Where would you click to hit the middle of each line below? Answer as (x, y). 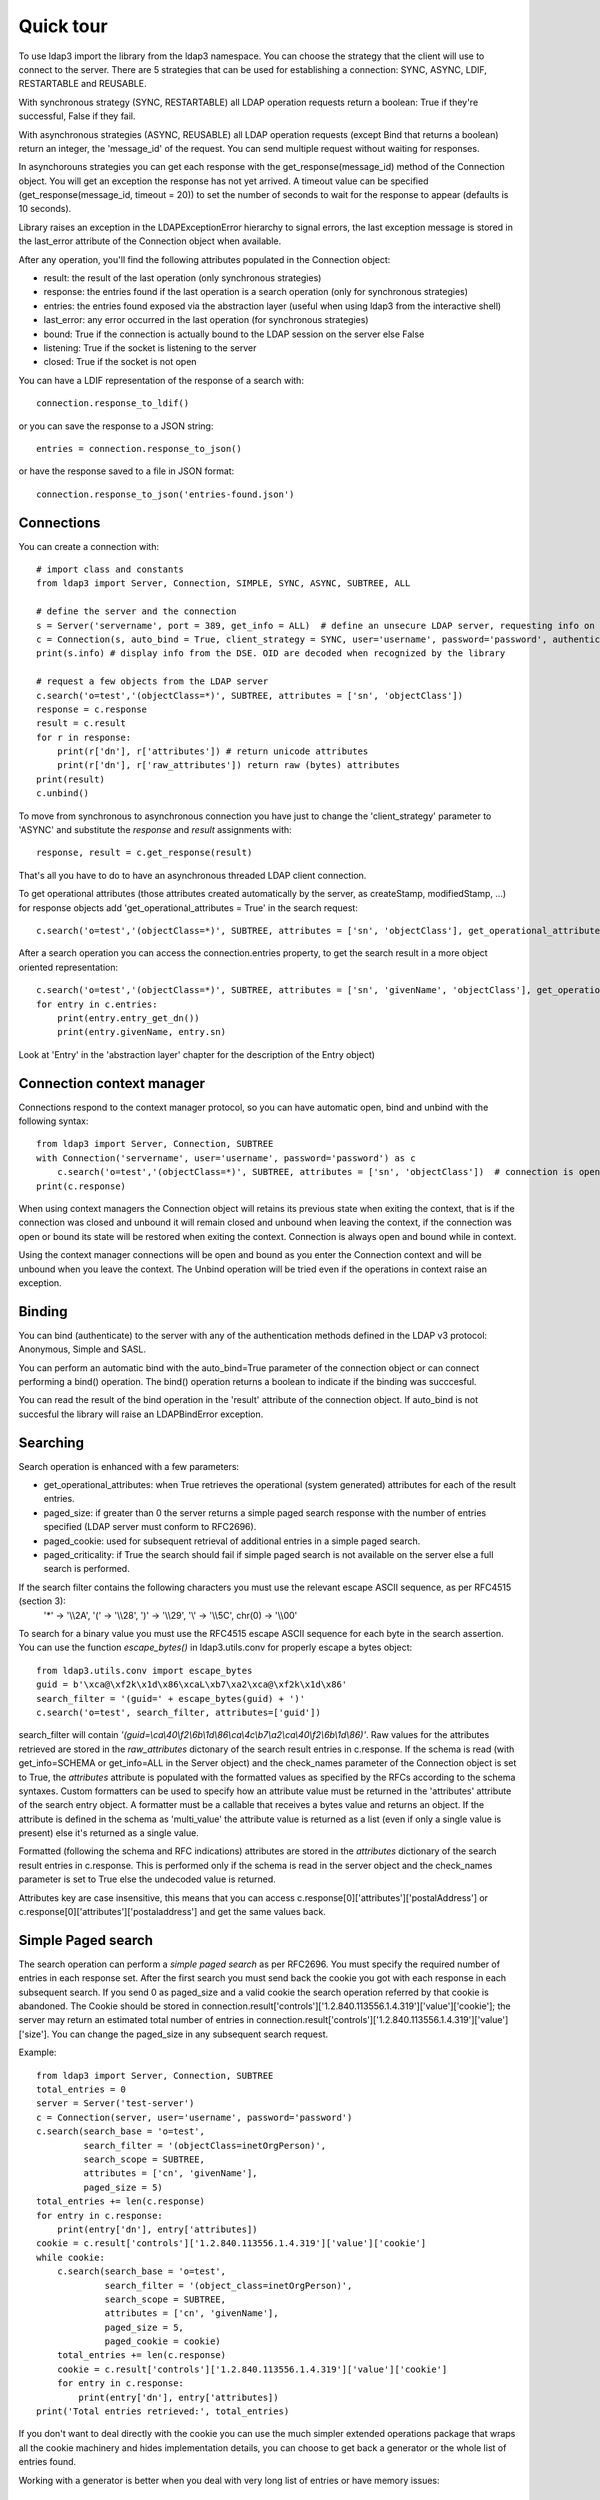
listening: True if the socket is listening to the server (150, 347)
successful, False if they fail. (77, 116)
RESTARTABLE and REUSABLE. (82, 84)
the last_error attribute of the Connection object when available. (150, 241)
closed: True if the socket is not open (120, 362)
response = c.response (92, 709)
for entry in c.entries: (97, 1004)
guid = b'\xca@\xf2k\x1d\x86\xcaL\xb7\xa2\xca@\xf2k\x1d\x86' (192, 1684)
